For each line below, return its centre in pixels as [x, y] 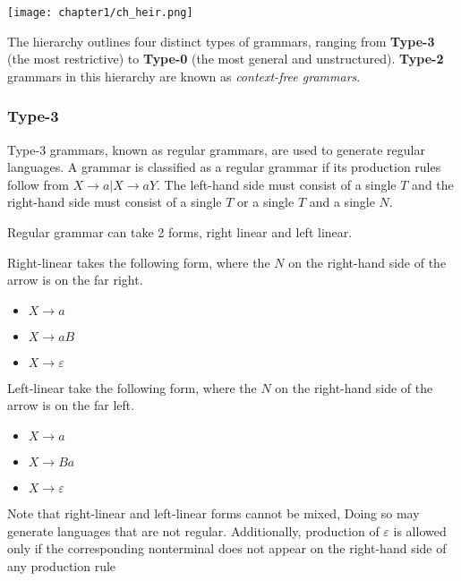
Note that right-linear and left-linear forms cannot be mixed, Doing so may [213, 513]
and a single [342, 202]
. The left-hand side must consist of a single [277, 184]
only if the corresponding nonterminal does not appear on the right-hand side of [227, 548]
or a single [266, 202]
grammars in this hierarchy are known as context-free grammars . [184, 76]
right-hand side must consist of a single [115, 202]
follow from [38, 184]
